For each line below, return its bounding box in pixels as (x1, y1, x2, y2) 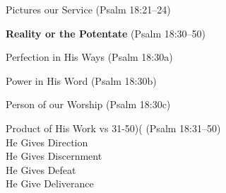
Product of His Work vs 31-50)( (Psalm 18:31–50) (6, 120, 221, 135)
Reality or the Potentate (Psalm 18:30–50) (6, 25, 206, 40)
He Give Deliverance (6, 176, 94, 191)
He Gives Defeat (6, 162, 76, 177)
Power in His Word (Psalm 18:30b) (6, 73, 157, 88)
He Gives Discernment (6, 148, 102, 163)
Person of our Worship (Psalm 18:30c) (6, 97, 171, 112)
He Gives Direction (6, 134, 88, 149)
